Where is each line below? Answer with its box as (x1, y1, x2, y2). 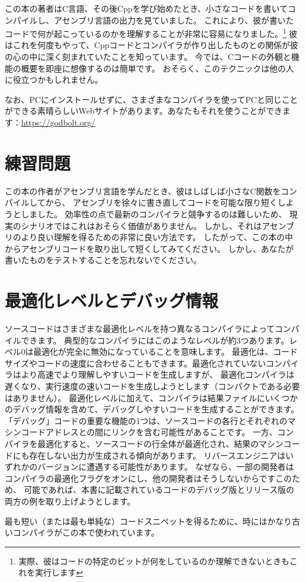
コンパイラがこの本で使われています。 (12, 526, 160, 539)
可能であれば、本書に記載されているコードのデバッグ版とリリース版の (23, 483, 294, 496)
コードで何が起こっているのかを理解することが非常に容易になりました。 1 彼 (5, 26, 297, 39)
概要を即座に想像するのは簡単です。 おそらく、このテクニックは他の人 (21, 62, 294, 74)
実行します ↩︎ (35, 566, 83, 578)
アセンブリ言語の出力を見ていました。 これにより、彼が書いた (53, 14, 294, 26)
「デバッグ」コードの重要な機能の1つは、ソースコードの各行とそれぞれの (5, 414, 287, 426)
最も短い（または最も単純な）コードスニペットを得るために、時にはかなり (5, 514, 292, 527)
